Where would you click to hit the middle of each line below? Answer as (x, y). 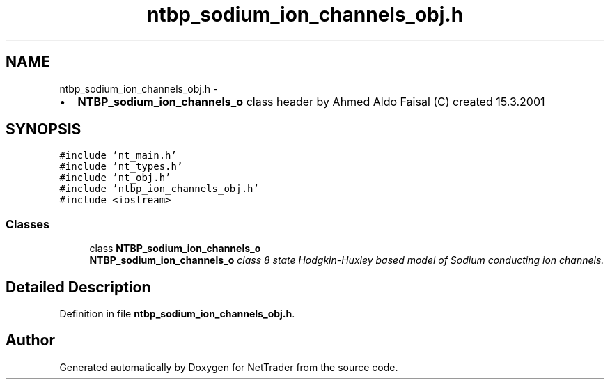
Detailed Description (78, 287)
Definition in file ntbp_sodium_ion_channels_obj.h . (177, 314)
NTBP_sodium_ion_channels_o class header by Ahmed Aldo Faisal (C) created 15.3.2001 (311, 101)
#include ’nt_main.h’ (118, 156)
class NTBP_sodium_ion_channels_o (175, 249)
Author (30, 340)
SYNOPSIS (44, 129)
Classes (28, 224)
